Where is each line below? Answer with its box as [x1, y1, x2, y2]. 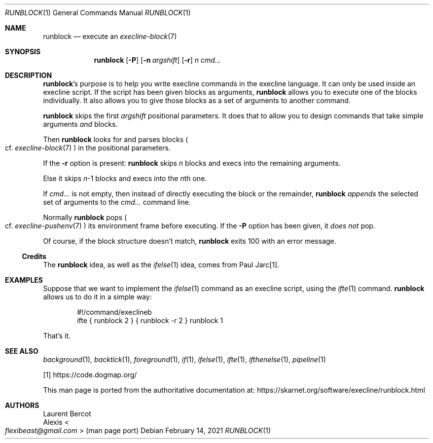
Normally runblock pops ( [43, 213, 127, 221]
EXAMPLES [5, 276, 43, 284]
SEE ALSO [5, 347, 38, 355]
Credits [22, 252, 46, 260]
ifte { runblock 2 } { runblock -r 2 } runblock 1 [77, 316, 223, 325]
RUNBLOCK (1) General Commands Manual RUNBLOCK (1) [5, 8, 191, 17]
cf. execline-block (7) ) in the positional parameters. [5, 144, 171, 152]
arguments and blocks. [43, 120, 118, 128]
